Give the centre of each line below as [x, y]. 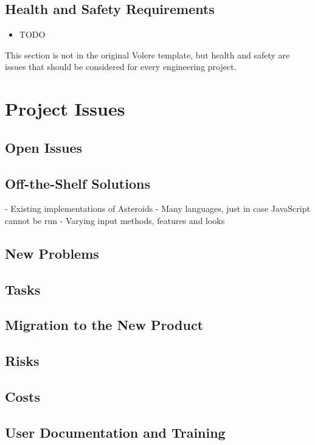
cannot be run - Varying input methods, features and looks [115, 220]
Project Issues [65, 109]
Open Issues [44, 147]
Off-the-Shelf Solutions [78, 183]
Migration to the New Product [104, 325]
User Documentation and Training [115, 432]
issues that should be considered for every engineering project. [121, 67]
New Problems [52, 253]
